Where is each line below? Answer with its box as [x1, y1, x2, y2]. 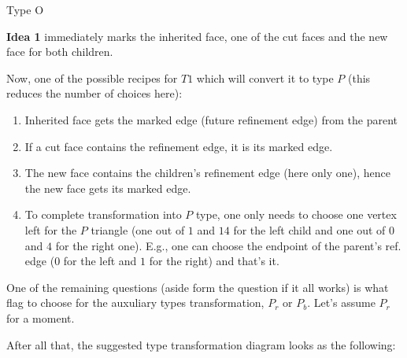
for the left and [63, 253, 137, 269]
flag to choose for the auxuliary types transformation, [6, 294, 265, 311]
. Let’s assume [307, 294, 376, 311]
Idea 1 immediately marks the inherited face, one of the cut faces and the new [6, 28, 388, 44]
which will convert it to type [196, 69, 334, 86]
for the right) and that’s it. [149, 253, 279, 269]
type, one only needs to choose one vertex [196, 206, 397, 223]
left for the [24, 221, 77, 238]
